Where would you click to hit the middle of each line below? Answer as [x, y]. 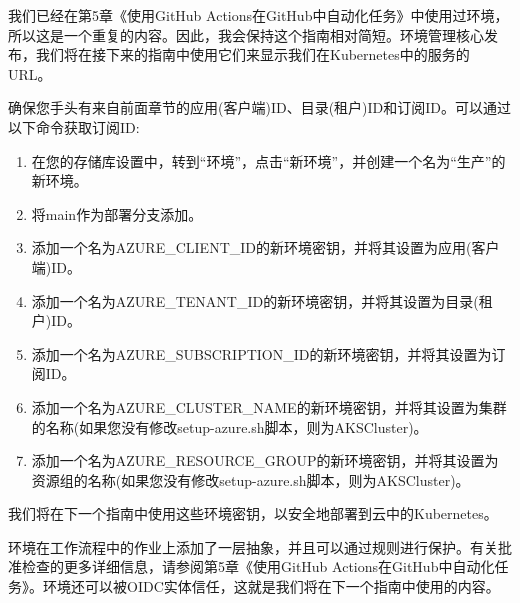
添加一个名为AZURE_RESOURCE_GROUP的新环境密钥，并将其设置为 [265, 460]
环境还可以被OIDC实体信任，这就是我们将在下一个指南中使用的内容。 [271, 586]
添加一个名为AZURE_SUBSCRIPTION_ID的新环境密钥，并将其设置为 [261, 353]
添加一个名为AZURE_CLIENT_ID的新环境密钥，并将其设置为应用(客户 [265, 247]
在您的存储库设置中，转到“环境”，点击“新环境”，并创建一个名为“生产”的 [268, 160]
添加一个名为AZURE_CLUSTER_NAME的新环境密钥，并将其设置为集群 [269, 406]
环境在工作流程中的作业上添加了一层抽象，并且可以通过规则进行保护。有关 [253, 546]
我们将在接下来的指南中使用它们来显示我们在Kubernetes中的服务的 [252, 54]
